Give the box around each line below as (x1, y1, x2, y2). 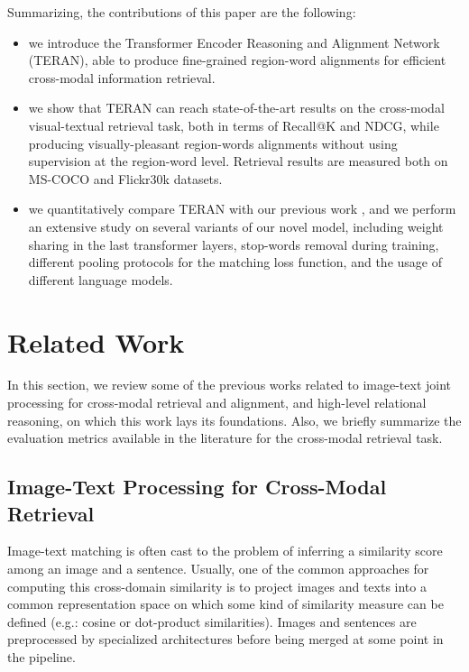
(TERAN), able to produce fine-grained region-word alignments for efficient (28, 51, 446, 69)
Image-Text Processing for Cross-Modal (7, 473, 387, 501)
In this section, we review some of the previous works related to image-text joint (7, 375, 452, 394)
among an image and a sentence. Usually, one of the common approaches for (7, 559, 429, 577)
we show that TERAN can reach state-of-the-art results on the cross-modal (28, 98, 445, 117)
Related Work (7, 323, 185, 360)
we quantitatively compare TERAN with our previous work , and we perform (28, 199, 456, 218)
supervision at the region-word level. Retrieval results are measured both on (28, 152, 448, 170)
